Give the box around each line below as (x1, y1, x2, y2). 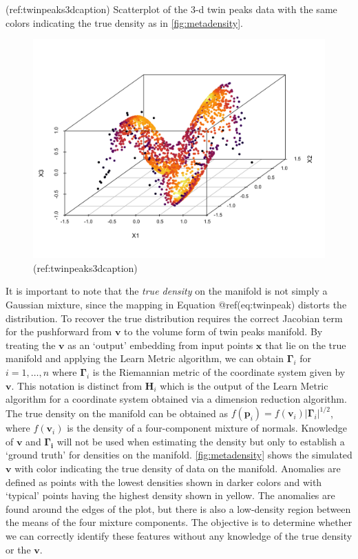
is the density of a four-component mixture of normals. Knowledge (67, 421, 347, 435)
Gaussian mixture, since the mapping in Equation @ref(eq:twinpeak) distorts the (6, 297, 347, 311)
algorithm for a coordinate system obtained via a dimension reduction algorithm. (6, 392, 347, 406)
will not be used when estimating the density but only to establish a (56, 434, 345, 448)
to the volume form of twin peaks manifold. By (124, 324, 323, 339)
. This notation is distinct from (11, 378, 143, 392)
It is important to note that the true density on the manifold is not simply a (6, 284, 328, 298)
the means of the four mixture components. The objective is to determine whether (6, 515, 352, 529)
